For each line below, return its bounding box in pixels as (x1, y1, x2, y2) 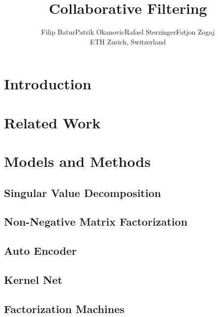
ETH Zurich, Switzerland (90, 36, 166, 46)
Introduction (4, 74, 92, 94)
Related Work (4, 112, 101, 132)
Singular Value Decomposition (4, 185, 161, 200)
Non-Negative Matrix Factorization (4, 214, 187, 229)
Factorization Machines (4, 301, 125, 316)
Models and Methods (4, 151, 151, 171)
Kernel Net (4, 272, 62, 287)
